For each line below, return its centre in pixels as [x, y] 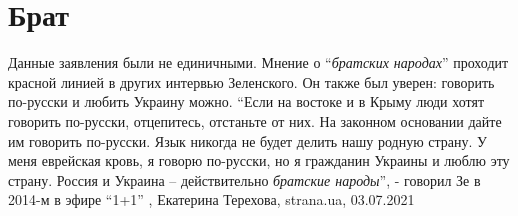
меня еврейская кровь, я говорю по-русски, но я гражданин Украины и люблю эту [259, 160]
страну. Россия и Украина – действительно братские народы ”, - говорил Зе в [244, 179]
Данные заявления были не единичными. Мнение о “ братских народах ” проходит [258, 62]
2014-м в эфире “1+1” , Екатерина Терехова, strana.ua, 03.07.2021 [211, 199]
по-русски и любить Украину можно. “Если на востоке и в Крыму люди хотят [246, 101]
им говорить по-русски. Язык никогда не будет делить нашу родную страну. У [248, 140]
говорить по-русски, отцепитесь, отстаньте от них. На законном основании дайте [255, 120]
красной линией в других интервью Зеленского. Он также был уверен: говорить [251, 81]
